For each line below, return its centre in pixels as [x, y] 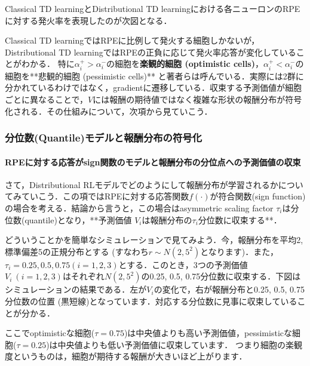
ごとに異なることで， [47, 99]
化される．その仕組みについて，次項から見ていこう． [109, 111]
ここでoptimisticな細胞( [50, 333]
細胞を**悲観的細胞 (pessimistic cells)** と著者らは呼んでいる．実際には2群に [154, 76]
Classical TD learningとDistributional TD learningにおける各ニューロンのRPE [153, 8]
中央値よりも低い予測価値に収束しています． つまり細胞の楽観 [180, 344]
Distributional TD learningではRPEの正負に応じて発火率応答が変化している [151, 52]
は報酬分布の [167, 219]
